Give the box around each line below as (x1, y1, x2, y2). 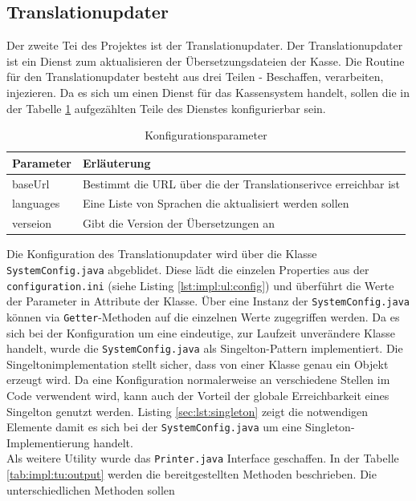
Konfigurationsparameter (145, 127, 267, 143)
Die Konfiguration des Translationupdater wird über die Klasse (6, 245, 317, 262)
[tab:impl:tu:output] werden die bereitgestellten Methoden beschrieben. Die (6, 466, 377, 483)
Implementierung (6, 434, 90, 450)
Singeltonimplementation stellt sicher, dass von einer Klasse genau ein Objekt (6, 355, 389, 372)
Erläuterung (82, 154, 151, 171)
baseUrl (12, 175, 50, 192)
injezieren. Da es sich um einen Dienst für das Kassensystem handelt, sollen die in (6, 83, 410, 100)
